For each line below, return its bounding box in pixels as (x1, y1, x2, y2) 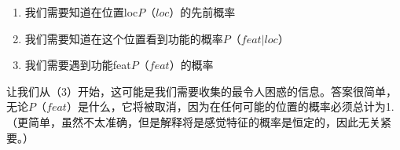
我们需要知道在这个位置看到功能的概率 (24, 30, 223, 46)
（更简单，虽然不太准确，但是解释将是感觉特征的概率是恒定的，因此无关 (6, 113, 380, 130)
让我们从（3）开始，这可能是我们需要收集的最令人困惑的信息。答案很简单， (6, 82, 397, 99)
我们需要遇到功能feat (24, 57, 131, 73)
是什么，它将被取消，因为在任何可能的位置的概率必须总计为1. (77, 98, 394, 115)
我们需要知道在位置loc (24, 4, 138, 20)
